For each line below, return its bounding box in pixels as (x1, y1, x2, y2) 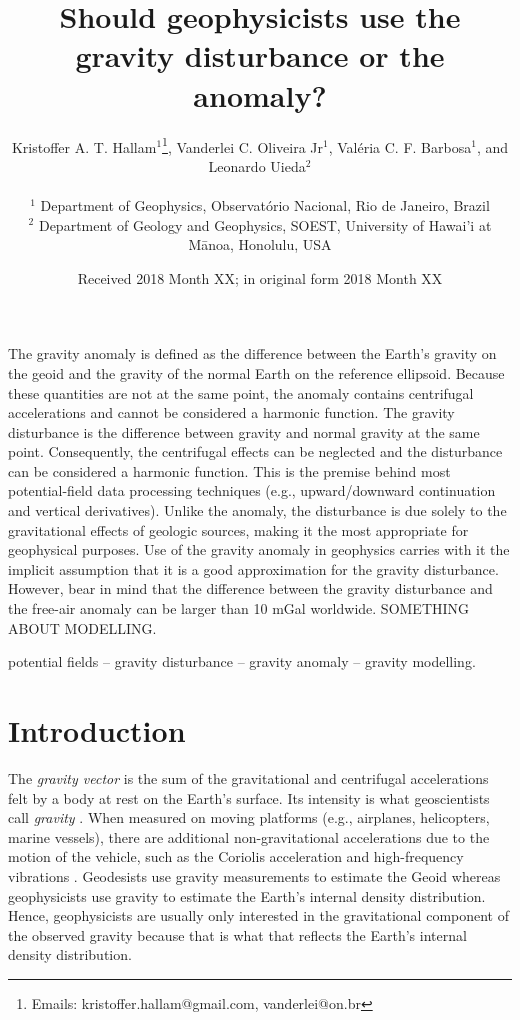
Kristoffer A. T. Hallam (11, 136, 157, 157)
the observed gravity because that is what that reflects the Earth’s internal (8, 924, 467, 945)
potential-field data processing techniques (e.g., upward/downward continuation (8, 480, 496, 501)
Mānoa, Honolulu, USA (188, 234, 332, 255)
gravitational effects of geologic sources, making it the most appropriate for (8, 519, 469, 540)
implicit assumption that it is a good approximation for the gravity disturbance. (8, 558, 499, 579)
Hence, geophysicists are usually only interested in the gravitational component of (8, 905, 510, 926)
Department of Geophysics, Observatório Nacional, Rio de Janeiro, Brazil (40, 194, 490, 215)
